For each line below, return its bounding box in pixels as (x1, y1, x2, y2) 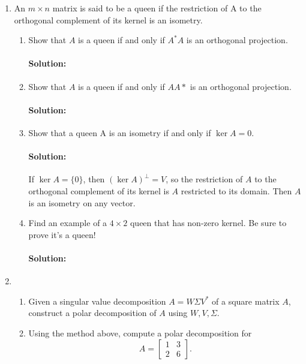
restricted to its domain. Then (181, 184, 292, 197)
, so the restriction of (166, 173, 243, 185)
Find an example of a (28, 216, 107, 229)
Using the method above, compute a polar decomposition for (28, 326, 252, 339)
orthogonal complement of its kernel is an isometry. (14, 13, 203, 26)
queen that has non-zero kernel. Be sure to (130, 216, 287, 229)
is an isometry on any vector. (28, 196, 136, 209)
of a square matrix (212, 294, 280, 307)
